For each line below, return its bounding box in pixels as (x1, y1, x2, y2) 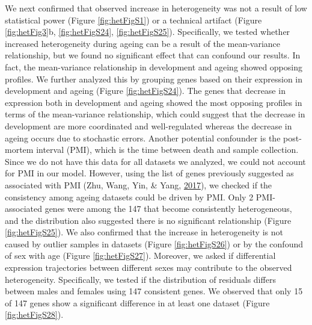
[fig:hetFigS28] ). (5, 308, 64, 321)
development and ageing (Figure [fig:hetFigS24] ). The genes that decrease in (5, 84, 286, 97)
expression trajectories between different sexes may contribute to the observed (5, 261, 292, 274)
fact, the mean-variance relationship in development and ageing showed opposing (5, 60, 302, 73)
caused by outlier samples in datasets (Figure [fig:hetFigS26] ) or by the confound (5, 237, 303, 250)
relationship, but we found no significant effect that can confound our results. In (5, 49, 301, 61)
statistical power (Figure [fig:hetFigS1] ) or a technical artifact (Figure (5, 13, 262, 26)
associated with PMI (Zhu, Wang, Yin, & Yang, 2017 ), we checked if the (5, 178, 272, 191)
